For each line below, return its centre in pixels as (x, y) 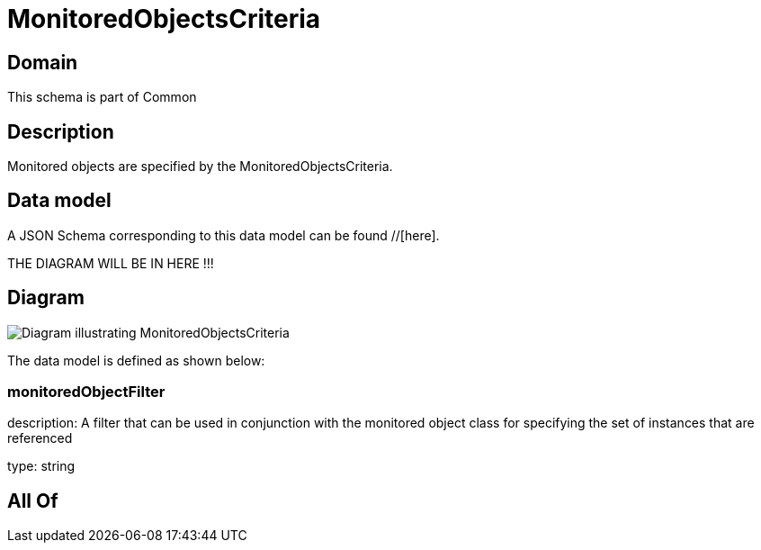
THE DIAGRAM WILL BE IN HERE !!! (111, 263)
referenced (40, 438)
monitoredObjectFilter (86, 392)
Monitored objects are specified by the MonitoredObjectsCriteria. (200, 167)
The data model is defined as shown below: (136, 360)
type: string (41, 466)
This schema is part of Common (102, 97)
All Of (33, 500)
